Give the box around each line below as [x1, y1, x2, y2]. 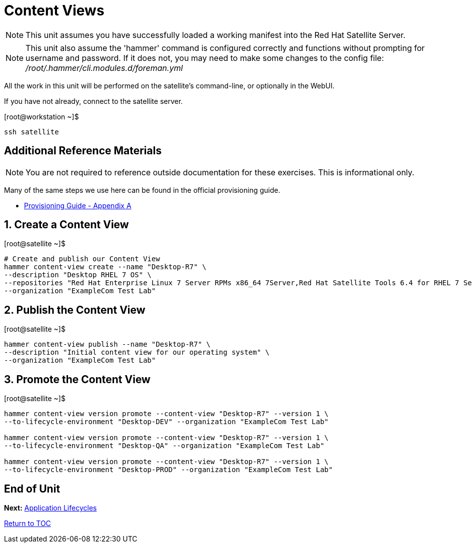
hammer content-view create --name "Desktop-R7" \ [4, 263, 206, 271]
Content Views [4, 2, 104, 19]
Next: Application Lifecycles [4, 503, 97, 512]
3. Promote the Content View [4, 373, 150, 386]
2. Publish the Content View [4, 303, 145, 316]
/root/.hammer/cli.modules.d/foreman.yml [25, 62, 183, 73]
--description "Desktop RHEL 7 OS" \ [4, 271, 152, 279]
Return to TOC [4, 519, 51, 528]
